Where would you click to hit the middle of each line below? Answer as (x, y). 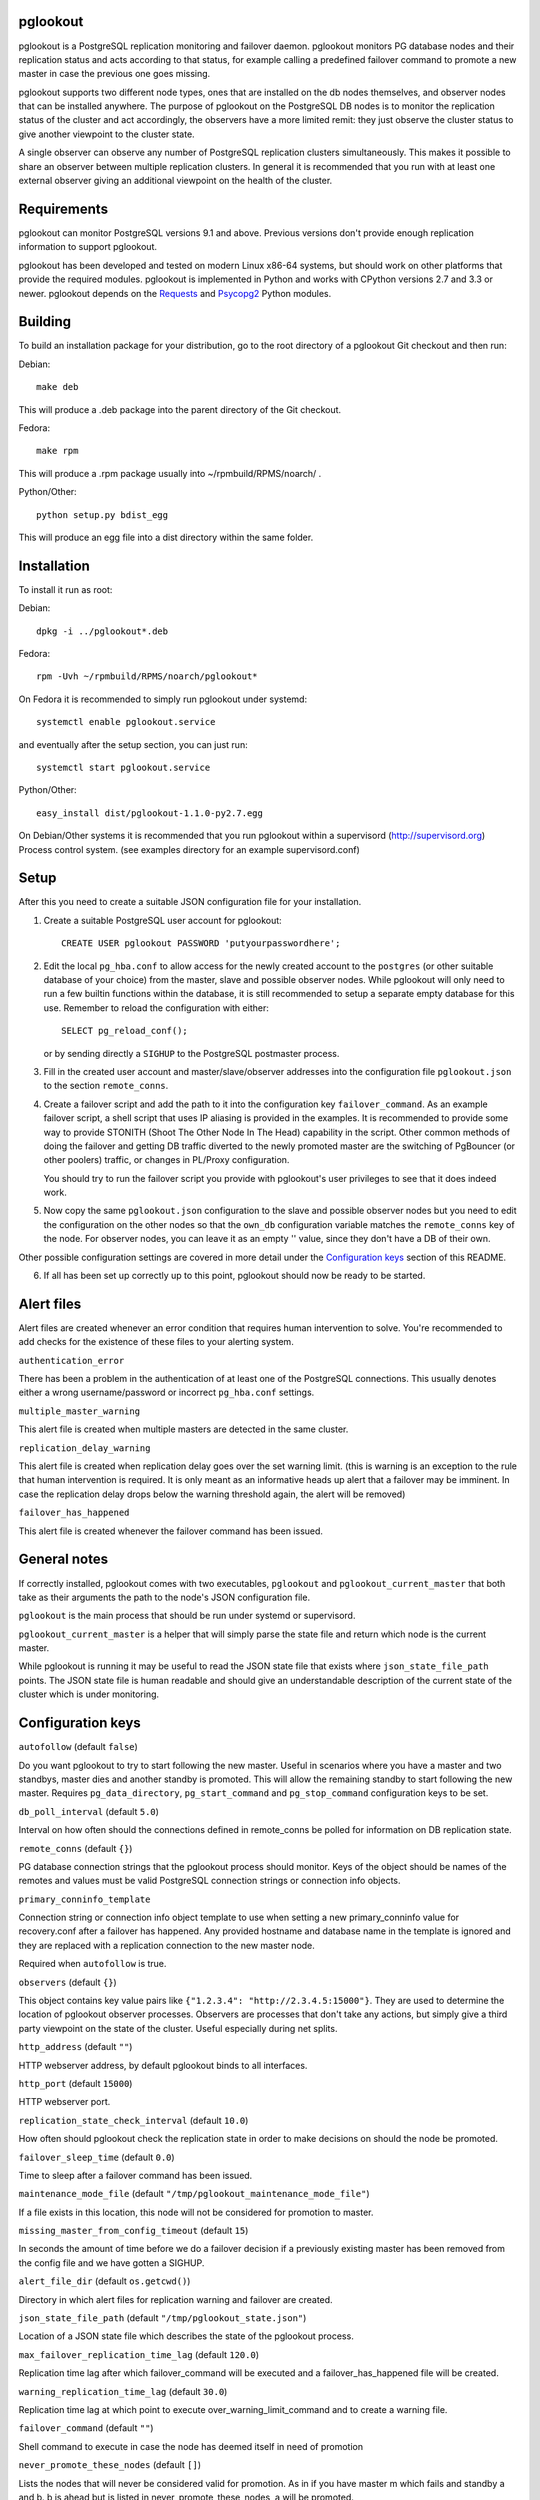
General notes (63, 1559)
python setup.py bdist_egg (102, 514)
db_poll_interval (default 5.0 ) (89, 1811)
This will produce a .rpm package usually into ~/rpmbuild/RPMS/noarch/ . (170, 473)
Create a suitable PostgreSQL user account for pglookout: (162, 920)
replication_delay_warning (84, 1448)
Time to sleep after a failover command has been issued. (135, 2175)
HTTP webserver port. (64, 2102)
